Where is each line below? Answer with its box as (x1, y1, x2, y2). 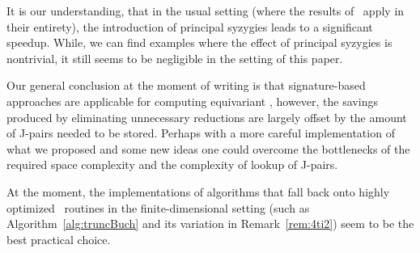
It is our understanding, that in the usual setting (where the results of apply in (6, 2, 405, 19)
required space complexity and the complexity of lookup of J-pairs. (6, 156, 338, 173)
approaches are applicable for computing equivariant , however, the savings (6, 92, 378, 109)
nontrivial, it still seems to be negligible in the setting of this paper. (6, 49, 343, 66)
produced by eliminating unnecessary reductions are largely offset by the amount (6, 108, 407, 125)
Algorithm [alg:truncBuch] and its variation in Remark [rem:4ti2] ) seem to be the (6, 215, 414, 232)
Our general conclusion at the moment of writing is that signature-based (6, 77, 366, 94)
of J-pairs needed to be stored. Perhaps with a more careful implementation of (6, 124, 395, 141)
